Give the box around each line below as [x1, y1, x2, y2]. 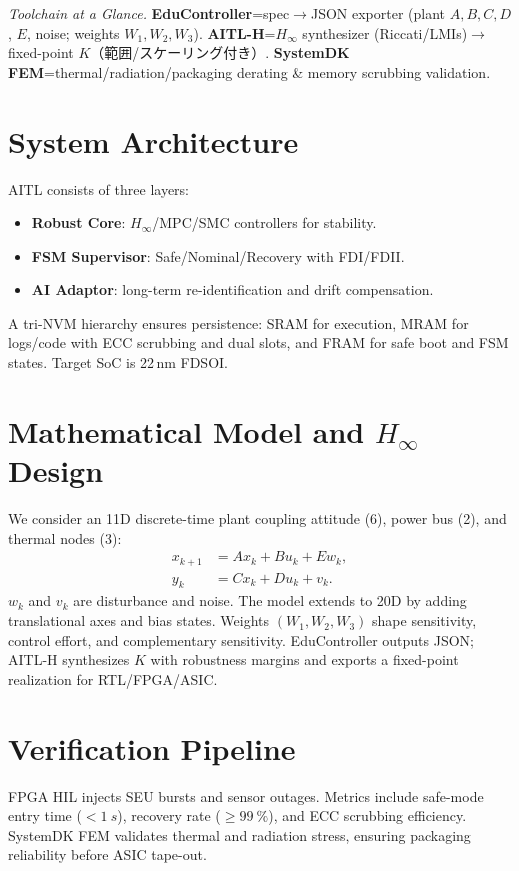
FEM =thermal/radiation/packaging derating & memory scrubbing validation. [8, 61, 491, 82]
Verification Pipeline [8, 727, 296, 768]
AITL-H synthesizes [8, 649, 130, 670]
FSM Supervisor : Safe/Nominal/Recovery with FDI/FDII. [31, 245, 405, 266]
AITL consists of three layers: [8, 178, 189, 199]
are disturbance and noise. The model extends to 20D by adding [73, 590, 467, 611]
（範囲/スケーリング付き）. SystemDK [90, 42, 350, 63]
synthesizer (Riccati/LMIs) [302, 22, 468, 43]
